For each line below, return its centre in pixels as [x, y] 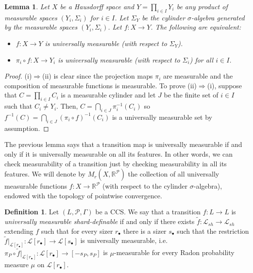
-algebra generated [218, 17]
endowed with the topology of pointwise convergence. [83, 195]
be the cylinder [164, 17]
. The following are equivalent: [196, 27]
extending [19, 231]
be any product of [202, 6]
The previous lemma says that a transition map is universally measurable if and [123, 144]
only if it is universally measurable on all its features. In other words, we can [119, 153]
